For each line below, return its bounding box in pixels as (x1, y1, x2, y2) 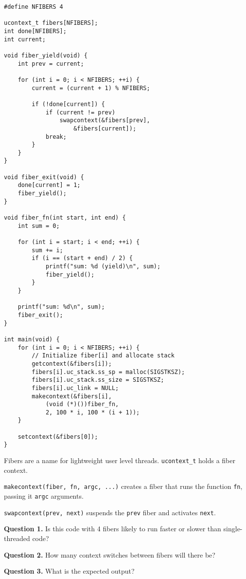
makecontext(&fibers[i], (32, 392, 112, 400)
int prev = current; (18, 60, 84, 67)
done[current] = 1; (18, 182, 81, 189)
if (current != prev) (45, 109, 116, 116)
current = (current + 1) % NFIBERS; (32, 84, 150, 92)
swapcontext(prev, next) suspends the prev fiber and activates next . (4, 507, 216, 517)
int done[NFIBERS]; (4, 27, 67, 35)
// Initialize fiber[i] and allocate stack (32, 352, 175, 359)
